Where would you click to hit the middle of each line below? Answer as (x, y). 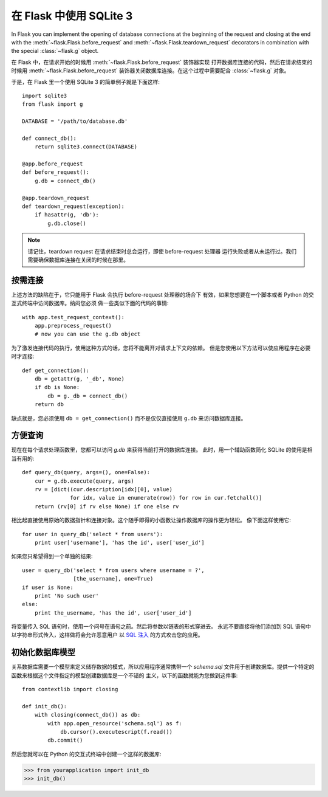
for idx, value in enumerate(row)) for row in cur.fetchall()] (166, 498)
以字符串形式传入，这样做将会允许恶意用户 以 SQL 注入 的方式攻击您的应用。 (107, 635)
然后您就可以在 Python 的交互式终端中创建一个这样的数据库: (86, 754)
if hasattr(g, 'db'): (67, 215)
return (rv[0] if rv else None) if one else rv (107, 506)
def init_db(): (45, 706)
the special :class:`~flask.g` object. (55, 51)
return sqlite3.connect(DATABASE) (86, 147)
